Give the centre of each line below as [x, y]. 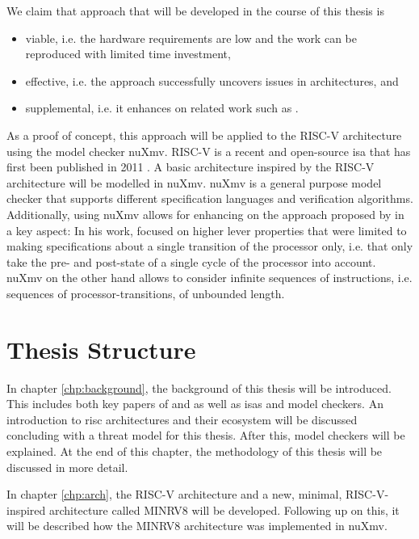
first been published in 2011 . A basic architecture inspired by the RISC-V [191, 167]
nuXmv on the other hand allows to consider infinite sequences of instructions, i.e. [209, 278]
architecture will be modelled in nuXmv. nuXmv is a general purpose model [194, 182]
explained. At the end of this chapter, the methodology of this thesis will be [195, 451]
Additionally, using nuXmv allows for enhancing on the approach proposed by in [205, 214]
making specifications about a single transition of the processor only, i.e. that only [210, 246]
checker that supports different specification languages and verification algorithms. [210, 198]
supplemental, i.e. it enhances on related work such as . [162, 108]
